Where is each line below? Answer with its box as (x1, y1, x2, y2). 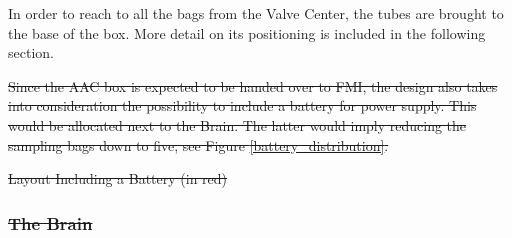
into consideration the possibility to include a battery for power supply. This (8, 95, 477, 116)
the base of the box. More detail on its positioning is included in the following (8, 22, 486, 43)
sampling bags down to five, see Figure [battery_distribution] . (8, 134, 389, 155)
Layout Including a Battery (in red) (8, 168, 228, 189)
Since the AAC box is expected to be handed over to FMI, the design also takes (8, 75, 498, 96)
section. (8, 42, 54, 63)
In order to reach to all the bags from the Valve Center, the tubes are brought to (8, 3, 504, 23)
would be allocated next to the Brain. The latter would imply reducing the (8, 114, 467, 135)
